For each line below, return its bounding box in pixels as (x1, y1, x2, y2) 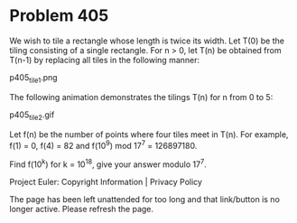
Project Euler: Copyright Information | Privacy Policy (9, 176, 203, 187)
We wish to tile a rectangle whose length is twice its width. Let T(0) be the (9, 35, 284, 46)
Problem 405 (9, 5, 109, 26)
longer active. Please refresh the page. (9, 203, 154, 214)
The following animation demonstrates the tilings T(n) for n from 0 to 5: (9, 91, 274, 102)
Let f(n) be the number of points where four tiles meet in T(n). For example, (9, 128, 289, 140)
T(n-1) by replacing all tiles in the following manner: (9, 54, 200, 65)
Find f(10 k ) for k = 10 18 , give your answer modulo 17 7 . (9, 157, 208, 170)
